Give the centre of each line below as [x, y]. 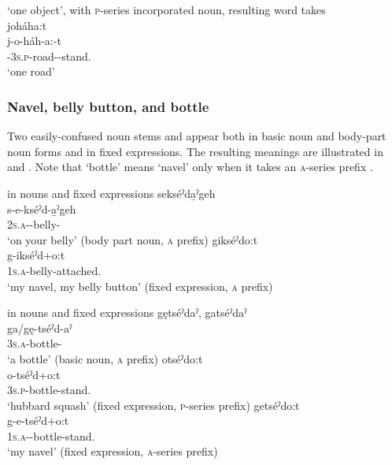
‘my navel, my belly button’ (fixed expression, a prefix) [140, 286]
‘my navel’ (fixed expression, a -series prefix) [113, 451]
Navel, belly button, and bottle [108, 106]
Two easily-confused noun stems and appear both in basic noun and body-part [197, 136]
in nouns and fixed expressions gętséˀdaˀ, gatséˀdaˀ [127, 312]
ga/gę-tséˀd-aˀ [40, 327]
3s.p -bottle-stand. [49, 390]
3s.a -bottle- [35, 343]
